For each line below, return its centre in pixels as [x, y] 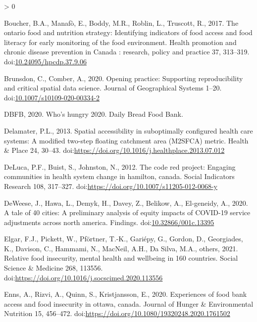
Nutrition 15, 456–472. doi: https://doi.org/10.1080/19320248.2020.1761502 [117, 313]
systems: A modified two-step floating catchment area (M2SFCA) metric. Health [126, 140]
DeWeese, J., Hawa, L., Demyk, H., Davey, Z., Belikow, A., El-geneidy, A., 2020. [126, 203]
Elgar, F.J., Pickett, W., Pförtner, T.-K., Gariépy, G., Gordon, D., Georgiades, [124, 239]
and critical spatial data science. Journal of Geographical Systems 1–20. [113, 88]
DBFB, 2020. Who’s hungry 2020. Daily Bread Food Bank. [94, 114]
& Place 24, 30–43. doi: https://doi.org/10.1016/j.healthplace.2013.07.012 [114, 150]
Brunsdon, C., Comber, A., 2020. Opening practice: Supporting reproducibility [124, 78]
